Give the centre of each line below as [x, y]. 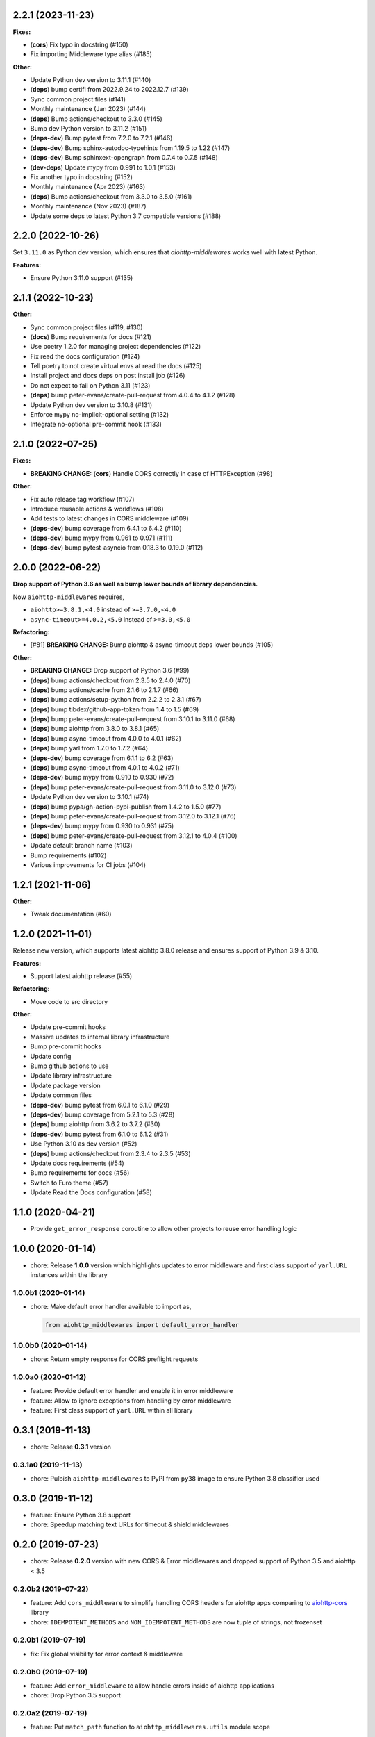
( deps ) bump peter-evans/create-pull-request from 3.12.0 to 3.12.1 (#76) [133, 816]
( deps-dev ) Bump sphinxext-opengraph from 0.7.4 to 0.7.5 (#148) [124, 158]
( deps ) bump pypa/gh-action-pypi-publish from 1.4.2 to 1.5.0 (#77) [126, 807]
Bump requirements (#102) [68, 855]
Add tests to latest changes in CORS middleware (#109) [109, 518]
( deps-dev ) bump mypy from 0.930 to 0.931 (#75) [102, 826]
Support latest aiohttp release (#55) [81, 975]
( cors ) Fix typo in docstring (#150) [79, 44]
